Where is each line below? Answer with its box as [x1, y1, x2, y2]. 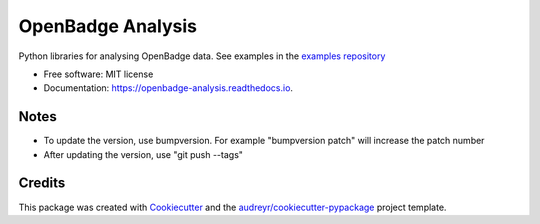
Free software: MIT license [43, 68, 154, 80]
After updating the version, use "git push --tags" [43, 148, 244, 160]
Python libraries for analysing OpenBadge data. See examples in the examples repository [18, 50, 386, 62]
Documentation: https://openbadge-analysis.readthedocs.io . [43, 82, 294, 94]
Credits [18, 175, 66, 192]
